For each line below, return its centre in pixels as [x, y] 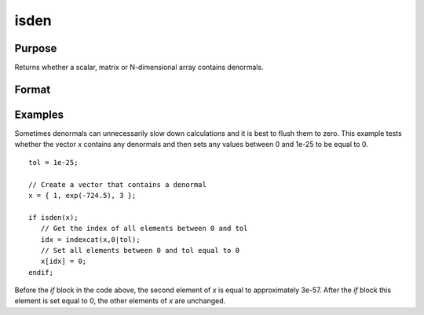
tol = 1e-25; [53, 162]
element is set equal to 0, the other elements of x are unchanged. [120, 301]
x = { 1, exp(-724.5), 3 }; [82, 195]
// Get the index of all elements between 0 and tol [144, 229]
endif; [41, 272]
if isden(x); [53, 217]
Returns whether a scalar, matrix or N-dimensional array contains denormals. [139, 68]
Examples [39, 114]
